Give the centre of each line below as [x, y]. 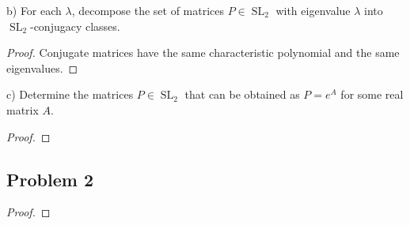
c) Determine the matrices [70, 94]
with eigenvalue [313, 10]
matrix [23, 109]
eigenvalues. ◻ [42, 67]
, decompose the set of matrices [148, 10]
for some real [372, 94]
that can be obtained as [242, 94]
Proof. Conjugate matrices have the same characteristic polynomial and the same [203, 52]
